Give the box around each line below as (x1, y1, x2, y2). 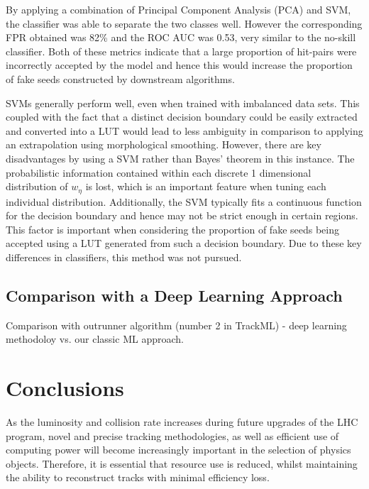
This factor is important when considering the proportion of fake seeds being (6, 221, 339, 236)
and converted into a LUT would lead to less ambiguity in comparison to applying (6, 123, 363, 138)
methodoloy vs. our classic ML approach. (6, 331, 184, 346)
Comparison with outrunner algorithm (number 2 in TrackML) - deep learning (6, 317, 347, 332)
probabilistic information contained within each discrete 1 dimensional (6, 165, 312, 180)
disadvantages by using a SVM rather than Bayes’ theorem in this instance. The (6, 150, 355, 165)
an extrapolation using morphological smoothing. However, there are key (6, 137, 321, 152)
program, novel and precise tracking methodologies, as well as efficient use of (6, 428, 339, 443)
